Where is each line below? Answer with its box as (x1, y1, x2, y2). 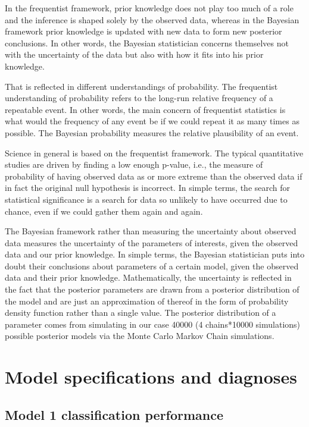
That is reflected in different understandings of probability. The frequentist (5, 80, 278, 92)
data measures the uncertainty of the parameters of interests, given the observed (5, 236, 298, 249)
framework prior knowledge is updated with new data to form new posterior (5, 25, 282, 37)
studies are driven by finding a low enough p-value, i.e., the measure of (5, 158, 263, 171)
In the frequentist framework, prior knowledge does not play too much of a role (5, 2, 294, 14)
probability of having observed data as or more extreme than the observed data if (5, 169, 302, 182)
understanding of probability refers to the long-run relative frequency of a (5, 92, 273, 104)
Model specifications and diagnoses (5, 365, 298, 389)
